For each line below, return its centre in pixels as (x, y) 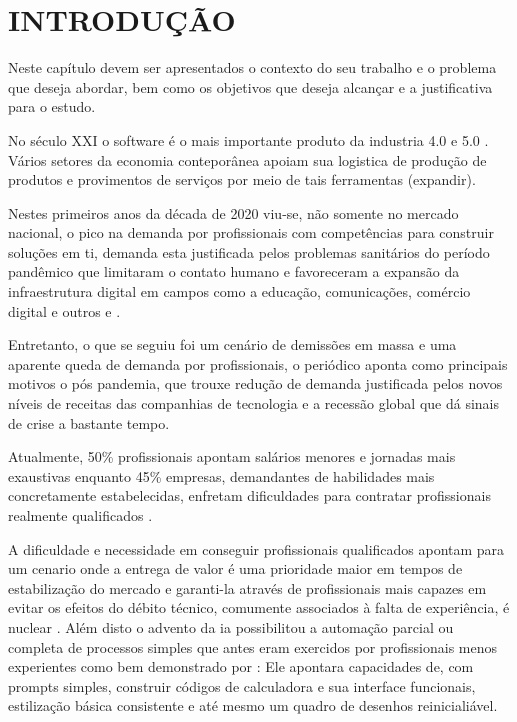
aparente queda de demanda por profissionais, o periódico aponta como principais (258, 363)
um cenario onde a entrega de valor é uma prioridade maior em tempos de (235, 568)
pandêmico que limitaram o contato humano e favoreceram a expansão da (234, 271)
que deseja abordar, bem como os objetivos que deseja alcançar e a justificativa (250, 86)
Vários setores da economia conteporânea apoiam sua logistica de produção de (247, 159)
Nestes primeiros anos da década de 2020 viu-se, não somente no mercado (233, 212)
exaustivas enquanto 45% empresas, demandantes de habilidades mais (221, 475)
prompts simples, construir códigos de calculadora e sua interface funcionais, (242, 685)
